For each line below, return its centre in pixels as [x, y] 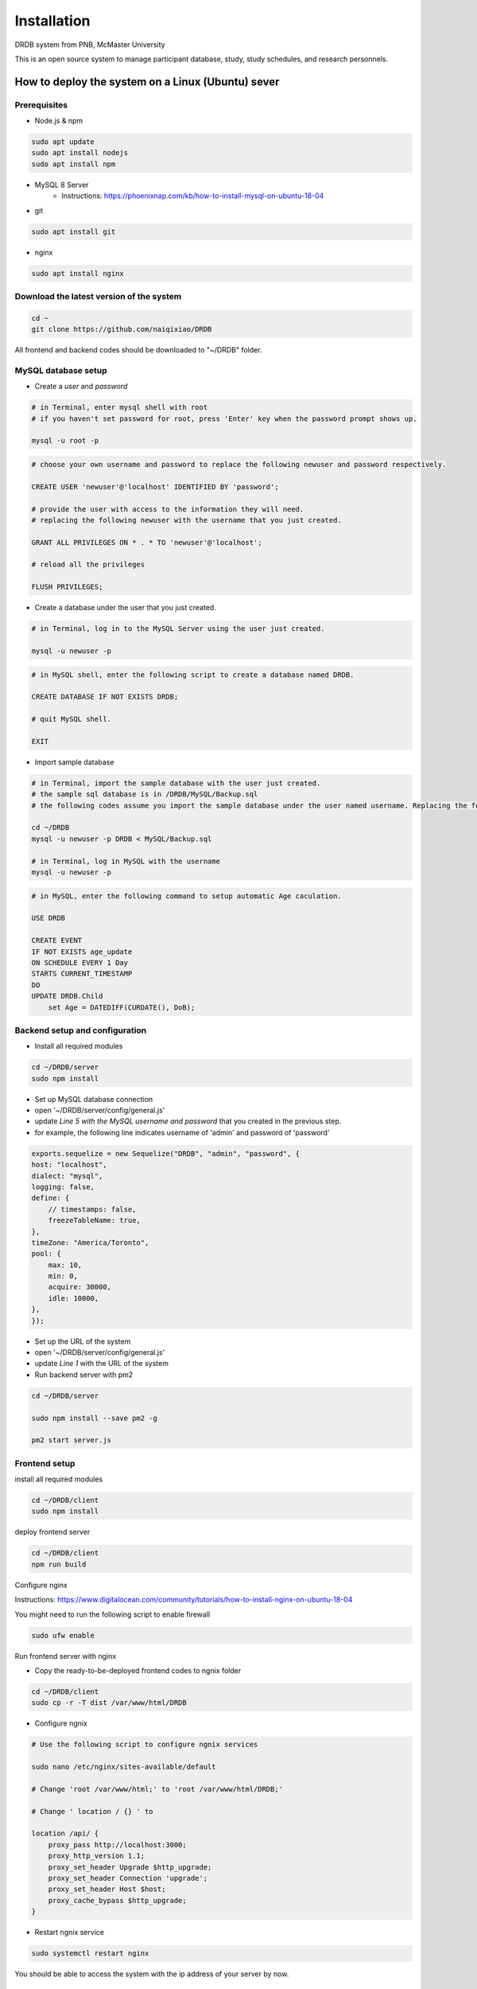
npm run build [59, 1564]
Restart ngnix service [70, 1933]
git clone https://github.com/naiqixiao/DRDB [122, 329]
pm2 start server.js [71, 1440]
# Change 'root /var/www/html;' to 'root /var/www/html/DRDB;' [157, 1789]
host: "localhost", [69, 1165]
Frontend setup [45, 1463]
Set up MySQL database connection [94, 1099]
